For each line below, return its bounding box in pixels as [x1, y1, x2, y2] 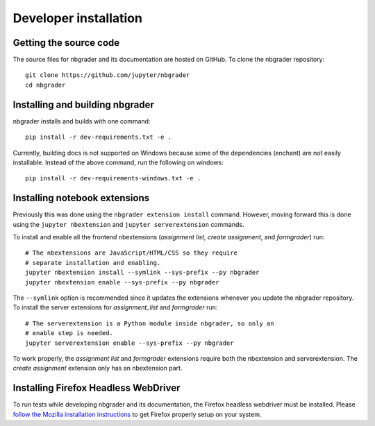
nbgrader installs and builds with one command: [12, 117, 151, 125]
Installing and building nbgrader [12, 99, 154, 110]
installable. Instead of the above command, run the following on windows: [12, 158, 224, 167]
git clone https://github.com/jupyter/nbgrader [25, 71, 190, 79]
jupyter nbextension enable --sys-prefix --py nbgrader [25, 278, 219, 286]
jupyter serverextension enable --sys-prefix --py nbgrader [25, 339, 234, 347]
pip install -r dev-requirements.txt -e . [25, 133, 172, 142]
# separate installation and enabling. [25, 259, 161, 266]
